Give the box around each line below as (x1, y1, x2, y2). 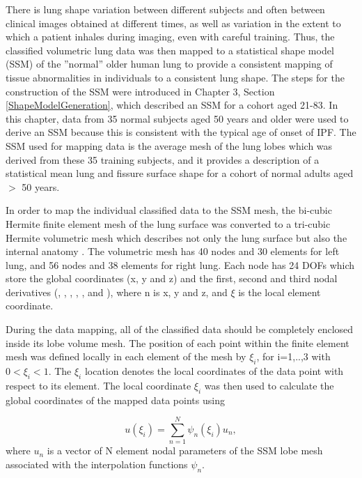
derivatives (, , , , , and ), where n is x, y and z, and (6, 284, 228, 299)
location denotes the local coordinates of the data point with (84, 364, 344, 378)
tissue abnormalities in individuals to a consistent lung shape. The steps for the (6, 70, 345, 84)
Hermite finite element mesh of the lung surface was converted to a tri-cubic (6, 216, 331, 231)
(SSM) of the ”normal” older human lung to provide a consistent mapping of (6, 56, 333, 71)
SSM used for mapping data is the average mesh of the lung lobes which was (6, 138, 333, 153)
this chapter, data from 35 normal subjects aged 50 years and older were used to (6, 111, 349, 125)
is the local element (238, 284, 321, 299)
